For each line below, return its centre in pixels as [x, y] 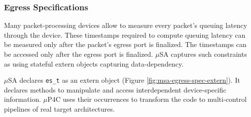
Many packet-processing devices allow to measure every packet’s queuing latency [126, 25]
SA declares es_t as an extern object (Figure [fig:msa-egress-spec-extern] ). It [124, 80]
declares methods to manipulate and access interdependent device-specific [115, 89]
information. [23, 99]
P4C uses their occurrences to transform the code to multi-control [147, 99]
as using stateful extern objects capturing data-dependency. [94, 63]
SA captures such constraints [203, 54]
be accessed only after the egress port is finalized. [79, 54]
